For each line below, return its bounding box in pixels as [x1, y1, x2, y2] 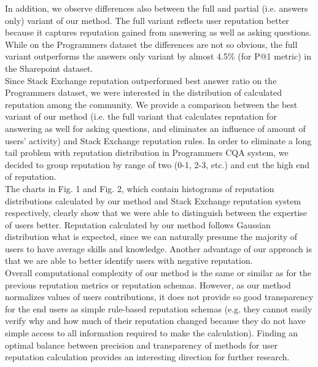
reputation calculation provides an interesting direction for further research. [5, 350, 290, 363]
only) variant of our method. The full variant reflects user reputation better [5, 14, 289, 26]
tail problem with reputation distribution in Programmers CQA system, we [5, 146, 289, 159]
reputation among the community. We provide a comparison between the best [5, 98, 298, 110]
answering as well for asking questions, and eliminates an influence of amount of [5, 122, 306, 134]
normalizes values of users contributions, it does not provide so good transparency [5, 290, 314, 303]
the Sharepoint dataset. [5, 61, 93, 74]
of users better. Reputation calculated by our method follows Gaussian [5, 218, 271, 231]
